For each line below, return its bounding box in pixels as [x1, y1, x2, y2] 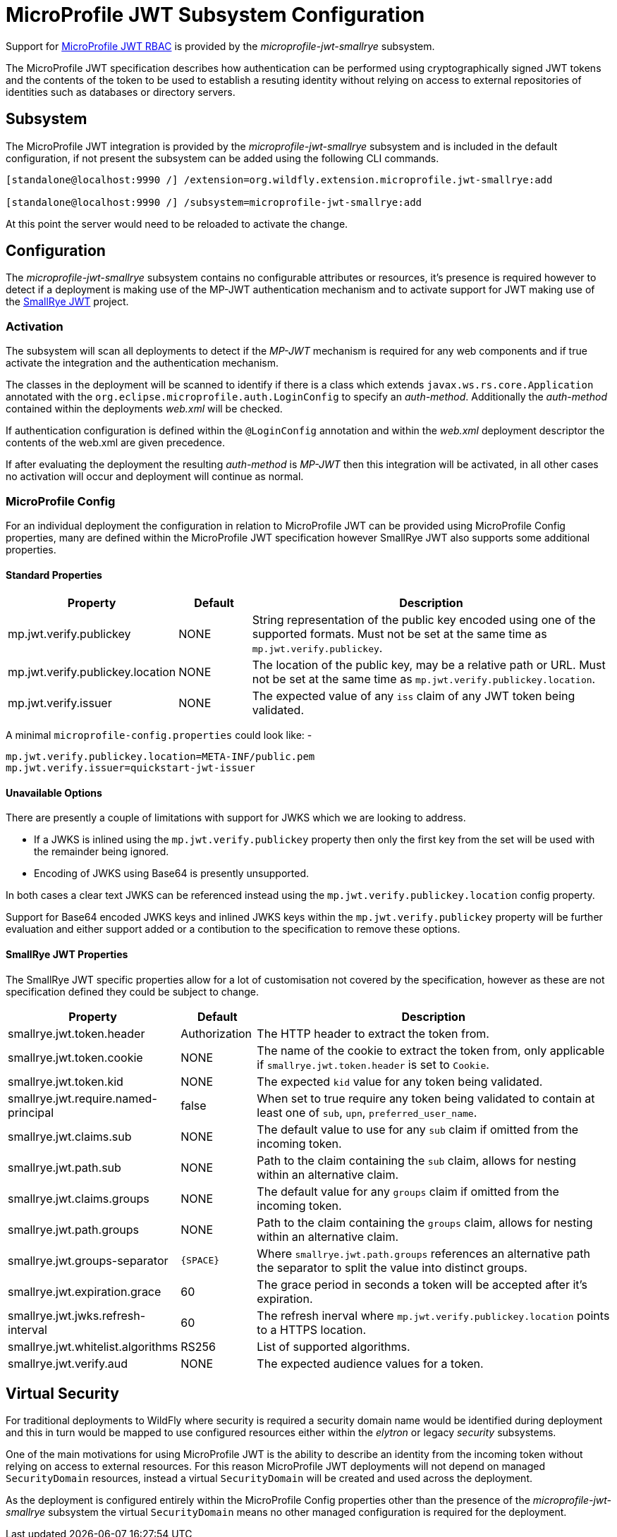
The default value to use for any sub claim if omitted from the [257, 1122, 579, 1137]
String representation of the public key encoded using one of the [252, 613, 596, 627]
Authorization [181, 1026, 252, 1041]
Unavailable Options [6, 786, 102, 799]
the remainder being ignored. [34, 845, 169, 858]
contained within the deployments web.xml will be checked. [6, 403, 283, 415]
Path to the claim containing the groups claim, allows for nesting [257, 1215, 593, 1230]
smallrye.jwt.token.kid [8, 1074, 123, 1089]
